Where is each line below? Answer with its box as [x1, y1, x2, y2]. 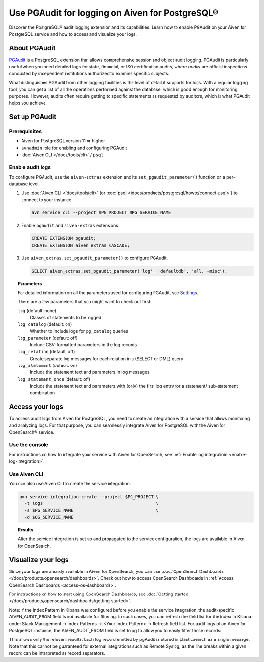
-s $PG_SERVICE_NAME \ [24, 507, 159, 513]
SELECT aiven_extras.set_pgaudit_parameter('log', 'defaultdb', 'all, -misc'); [31, 268, 228, 274]
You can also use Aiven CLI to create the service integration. [9, 480, 131, 486]
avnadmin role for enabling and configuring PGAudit [21, 145, 127, 151]
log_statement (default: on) [18, 363, 78, 368]
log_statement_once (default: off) [18, 376, 90, 382]
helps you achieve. [9, 100, 47, 106]
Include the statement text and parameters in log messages [30, 369, 150, 375]
